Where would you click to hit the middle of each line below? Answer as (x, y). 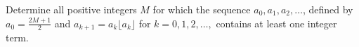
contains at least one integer (276, 23)
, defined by (328, 9)
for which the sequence (202, 9)
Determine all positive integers (71, 9)
